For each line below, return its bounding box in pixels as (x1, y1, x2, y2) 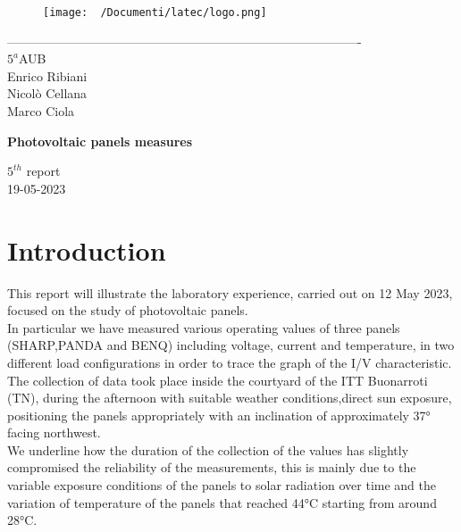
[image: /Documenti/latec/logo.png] (43, 6, 267, 19)
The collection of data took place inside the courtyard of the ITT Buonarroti (7, 370, 428, 389)
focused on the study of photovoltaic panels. (7, 301, 248, 320)
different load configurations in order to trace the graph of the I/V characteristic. (7, 353, 452, 371)
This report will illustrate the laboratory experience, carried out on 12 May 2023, (7, 283, 453, 302)
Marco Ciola (7, 102, 75, 121)
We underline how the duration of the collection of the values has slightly (7, 440, 409, 459)
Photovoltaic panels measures (7, 131, 193, 150)
